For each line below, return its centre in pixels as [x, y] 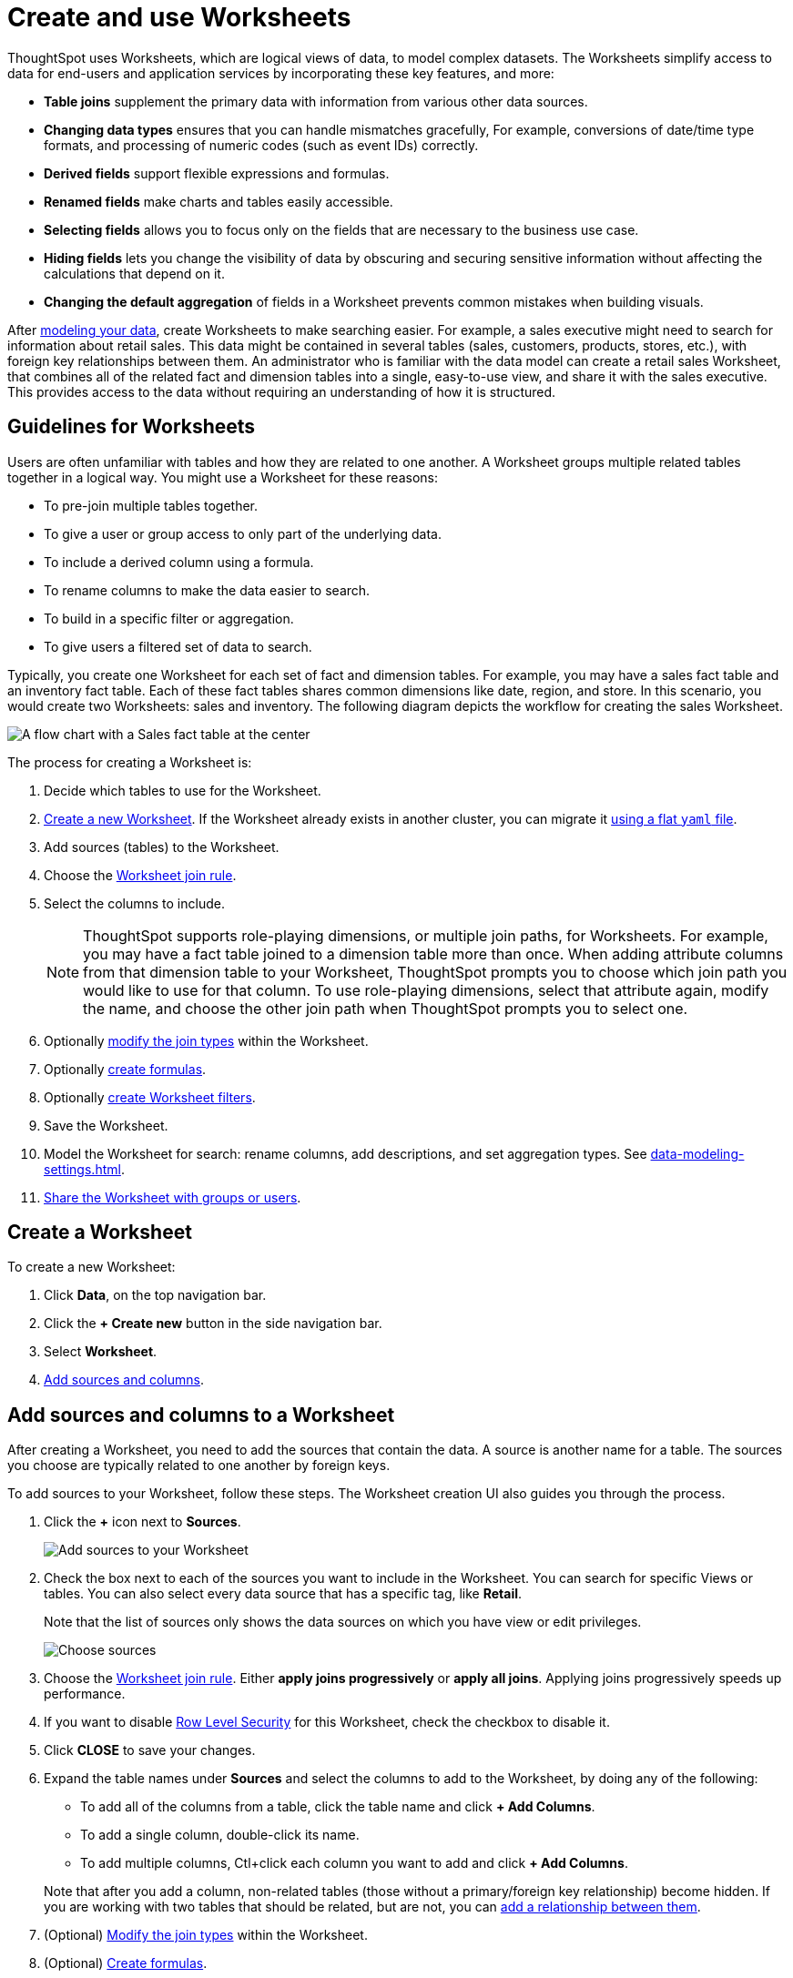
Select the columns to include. [134, 903]
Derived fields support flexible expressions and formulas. [217, 173]
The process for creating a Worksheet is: [130, 762]
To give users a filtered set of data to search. [178, 646]
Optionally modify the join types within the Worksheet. [206, 1040]
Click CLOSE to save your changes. [150, 1750]
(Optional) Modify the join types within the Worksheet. [206, 1935]
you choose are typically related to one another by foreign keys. [199, 1466]
